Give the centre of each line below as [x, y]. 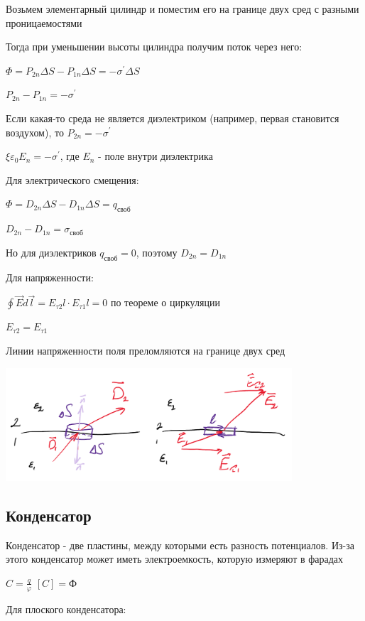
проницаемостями [44, 22]
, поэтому [157, 252]
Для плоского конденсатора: [66, 609]
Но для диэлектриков [51, 252]
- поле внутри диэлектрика [156, 156]
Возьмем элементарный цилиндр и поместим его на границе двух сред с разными [182, 9]
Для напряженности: [50, 277]
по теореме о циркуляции [165, 302]
